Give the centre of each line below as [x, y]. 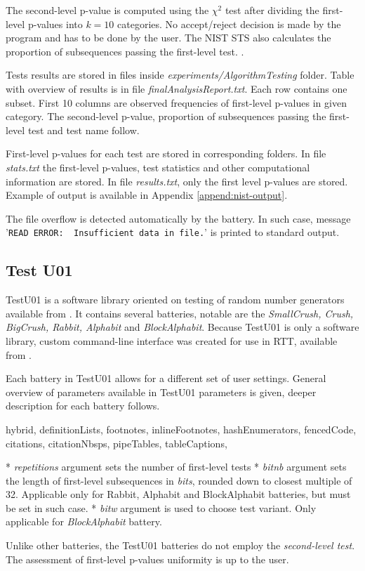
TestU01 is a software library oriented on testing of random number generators [175, 300]
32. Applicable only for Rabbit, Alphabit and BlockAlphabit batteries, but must [178, 494]
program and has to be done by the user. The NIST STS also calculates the [168, 38]
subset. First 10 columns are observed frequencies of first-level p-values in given [176, 102]
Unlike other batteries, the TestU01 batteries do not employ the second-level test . [180, 545]
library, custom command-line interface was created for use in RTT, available [172, 340]
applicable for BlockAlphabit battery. [84, 521]
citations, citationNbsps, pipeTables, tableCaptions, [117, 443]
